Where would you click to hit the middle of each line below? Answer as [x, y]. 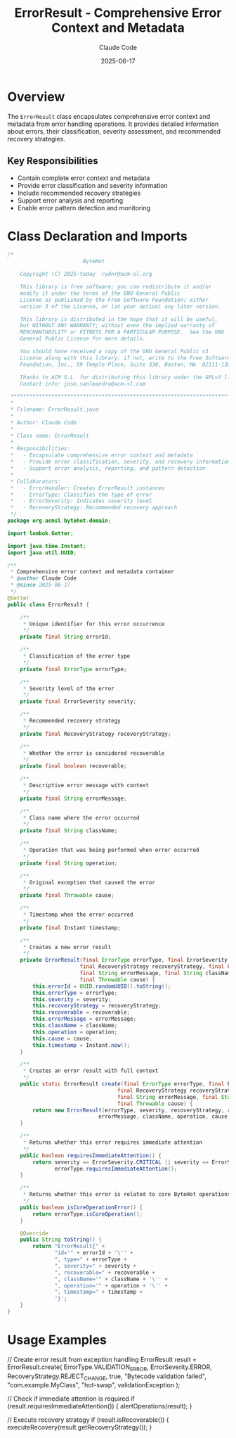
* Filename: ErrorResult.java [54, 409]
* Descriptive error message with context [86, 786]
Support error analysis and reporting [70, 200]
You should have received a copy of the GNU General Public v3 [114, 352]
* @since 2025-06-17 [40, 585]
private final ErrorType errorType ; [74, 669]
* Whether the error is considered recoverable [94, 753]
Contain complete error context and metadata [84, 178]
